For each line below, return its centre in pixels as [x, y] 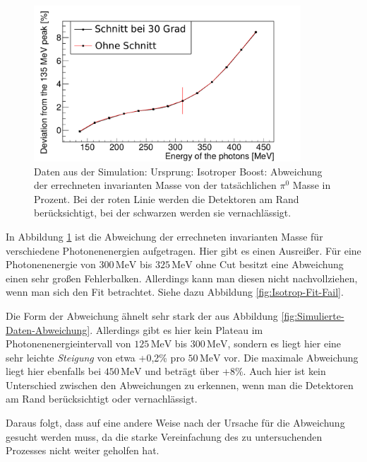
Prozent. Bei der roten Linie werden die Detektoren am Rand [167, 198]
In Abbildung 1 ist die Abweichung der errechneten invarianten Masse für [164, 236]
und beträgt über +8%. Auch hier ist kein [235, 371]
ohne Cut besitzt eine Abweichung [270, 264]
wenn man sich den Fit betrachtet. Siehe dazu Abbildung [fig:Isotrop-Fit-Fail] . [175, 292]
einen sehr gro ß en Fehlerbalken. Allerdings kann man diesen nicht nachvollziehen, [182, 278]
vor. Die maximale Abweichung [291, 357]
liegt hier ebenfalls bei [54, 371]
